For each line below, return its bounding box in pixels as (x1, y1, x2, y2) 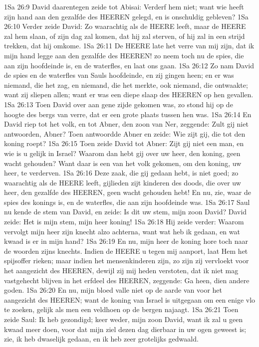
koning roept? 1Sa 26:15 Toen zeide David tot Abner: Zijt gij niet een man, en (4, 138, 244, 149)
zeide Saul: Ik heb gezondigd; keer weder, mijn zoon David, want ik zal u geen (4, 314, 243, 324)
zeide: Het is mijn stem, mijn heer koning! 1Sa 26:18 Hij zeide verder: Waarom (4, 216, 244, 227)
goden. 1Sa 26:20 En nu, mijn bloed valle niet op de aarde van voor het (4, 285, 223, 295)
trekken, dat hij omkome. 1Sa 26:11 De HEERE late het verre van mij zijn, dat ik (4, 40, 255, 51)
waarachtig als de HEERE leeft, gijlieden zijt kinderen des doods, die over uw (4, 177, 241, 187)
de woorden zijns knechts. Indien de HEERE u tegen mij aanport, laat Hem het (4, 245, 248, 256)
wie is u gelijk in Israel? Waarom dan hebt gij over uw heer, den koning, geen (4, 148, 241, 158)
